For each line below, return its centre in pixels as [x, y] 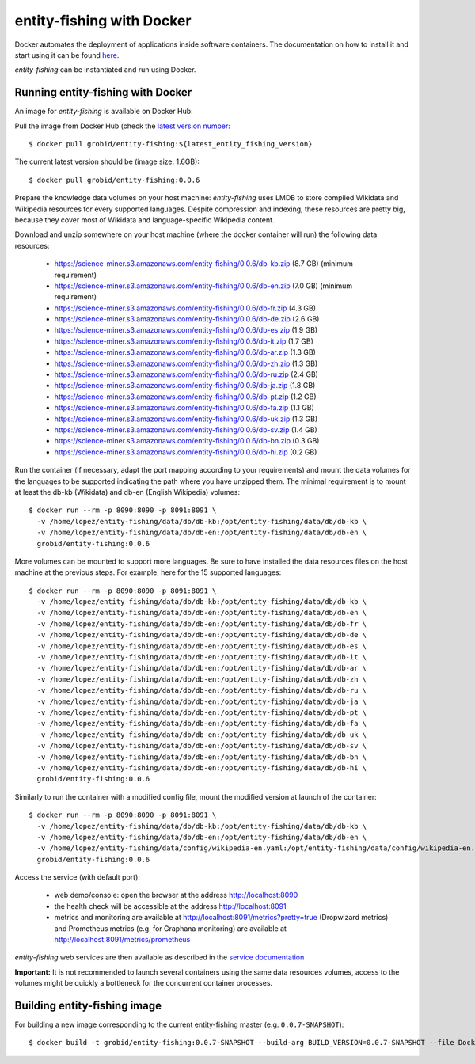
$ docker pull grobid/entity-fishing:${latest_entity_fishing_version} [171, 144]
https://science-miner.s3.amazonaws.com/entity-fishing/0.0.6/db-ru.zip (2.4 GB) [186, 374]
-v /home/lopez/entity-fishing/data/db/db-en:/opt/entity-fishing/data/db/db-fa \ [202, 724]
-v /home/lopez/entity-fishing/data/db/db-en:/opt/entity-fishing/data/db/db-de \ [202, 635]
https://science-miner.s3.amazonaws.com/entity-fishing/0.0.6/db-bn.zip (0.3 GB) [187, 441]
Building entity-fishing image [88, 1006]
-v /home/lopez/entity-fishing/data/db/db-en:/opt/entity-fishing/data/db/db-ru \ [202, 690]
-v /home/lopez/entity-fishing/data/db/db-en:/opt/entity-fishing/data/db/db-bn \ [202, 757]
